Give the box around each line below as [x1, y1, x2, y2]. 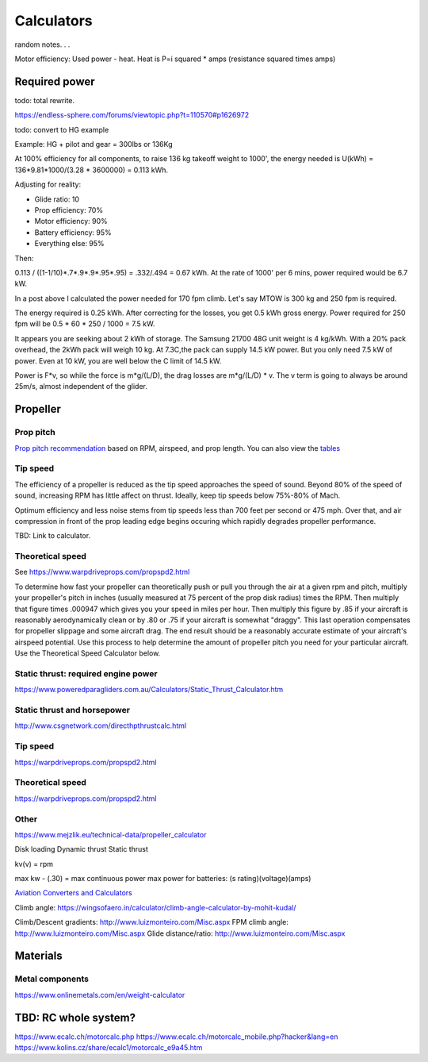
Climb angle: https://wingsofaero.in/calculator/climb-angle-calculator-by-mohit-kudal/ [14, 902, 296, 912]
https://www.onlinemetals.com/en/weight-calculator [14, 990, 185, 999]
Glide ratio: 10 [34, 194, 79, 204]
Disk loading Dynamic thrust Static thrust [14, 845, 148, 854]
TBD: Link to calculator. [14, 531, 91, 541]
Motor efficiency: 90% [34, 217, 109, 226]
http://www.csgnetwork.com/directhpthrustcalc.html [14, 721, 186, 730]
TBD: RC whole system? [14, 1010, 136, 1024]
